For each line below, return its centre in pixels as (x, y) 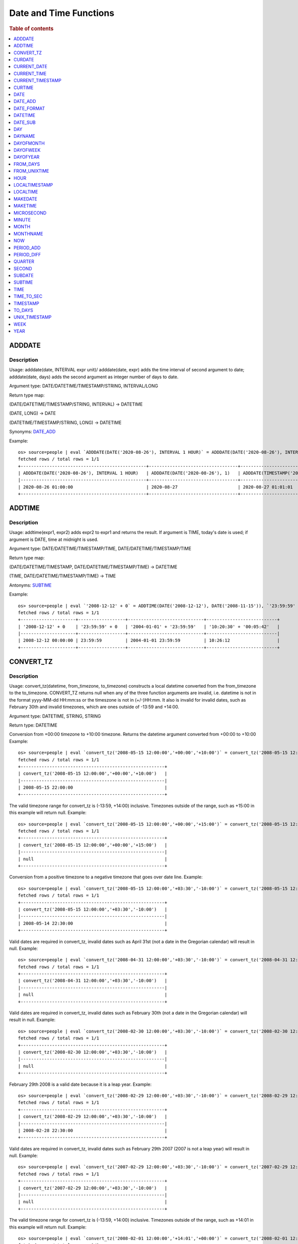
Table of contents (32, 28)
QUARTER (24, 262)
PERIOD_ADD (27, 248)
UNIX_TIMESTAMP (33, 317)
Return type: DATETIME (33, 725)
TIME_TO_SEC (28, 297)
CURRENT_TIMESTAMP (37, 81)
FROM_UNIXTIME (32, 171)
